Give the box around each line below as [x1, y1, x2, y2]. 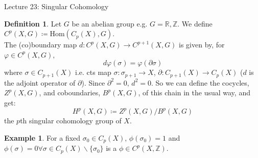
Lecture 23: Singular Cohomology [4, 1, 109, 11]
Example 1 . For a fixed [4, 132, 81, 143]
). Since [81, 77, 105, 88]
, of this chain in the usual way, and [138, 87, 250, 98]
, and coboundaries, [39, 87, 101, 98]
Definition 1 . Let [4, 18, 62, 29]
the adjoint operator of [4, 77, 76, 88]
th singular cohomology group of [20, 115, 122, 126]
